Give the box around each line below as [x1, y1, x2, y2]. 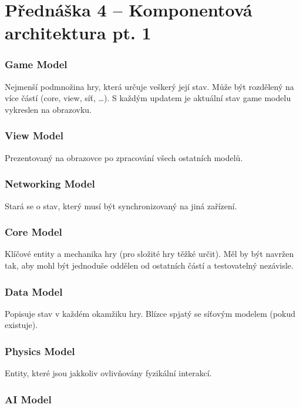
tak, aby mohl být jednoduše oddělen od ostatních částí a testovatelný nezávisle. [5, 259, 294, 271]
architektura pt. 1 [5, 21, 151, 45]
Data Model [5, 284, 63, 299]
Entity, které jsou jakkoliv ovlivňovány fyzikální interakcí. [5, 367, 212, 379]
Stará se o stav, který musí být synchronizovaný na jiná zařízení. [5, 199, 237, 212]
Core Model [5, 225, 62, 239]
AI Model [5, 392, 52, 406]
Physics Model [5, 343, 75, 358]
